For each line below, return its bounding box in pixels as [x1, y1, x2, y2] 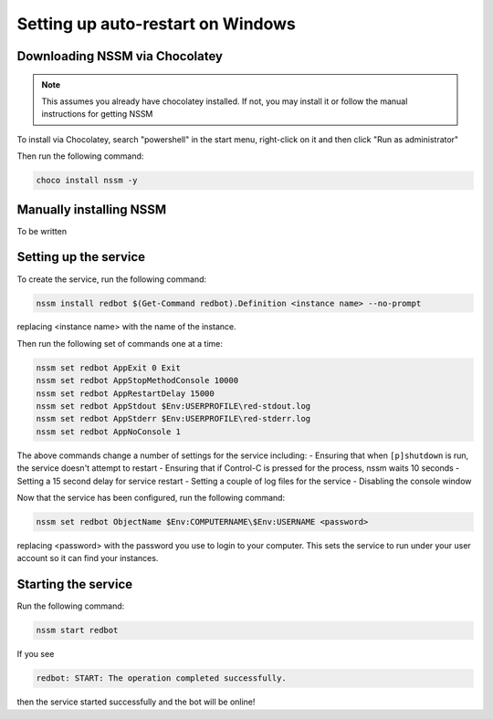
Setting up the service [16, 249, 146, 265]
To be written [16, 225, 68, 236]
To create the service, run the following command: [16, 274, 207, 285]
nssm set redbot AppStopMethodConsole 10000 [36, 375, 239, 386]
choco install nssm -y [36, 175, 138, 186]
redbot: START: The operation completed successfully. [36, 673, 287, 683]
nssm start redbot [36, 625, 119, 636]
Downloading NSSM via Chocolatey [16, 48, 224, 64]
